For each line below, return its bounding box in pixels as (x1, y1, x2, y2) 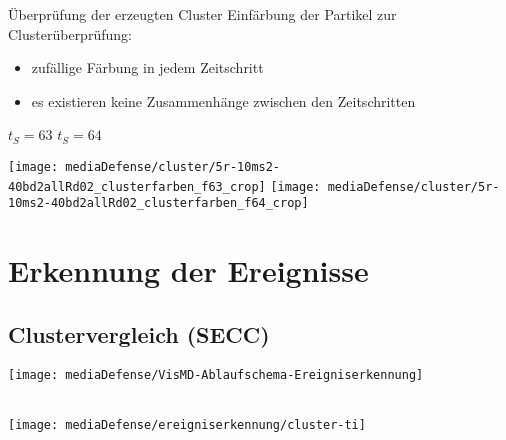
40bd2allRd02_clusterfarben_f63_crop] (8, 179, 266, 194)
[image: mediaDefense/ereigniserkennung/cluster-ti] (8, 417, 366, 432)
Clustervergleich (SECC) (8, 318, 270, 349)
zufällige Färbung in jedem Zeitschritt (31, 57, 264, 78)
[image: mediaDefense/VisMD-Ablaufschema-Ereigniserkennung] (8, 367, 424, 382)
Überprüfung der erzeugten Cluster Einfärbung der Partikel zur (8, 4, 397, 24)
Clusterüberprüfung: (8, 23, 132, 44)
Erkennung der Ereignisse (8, 250, 369, 291)
